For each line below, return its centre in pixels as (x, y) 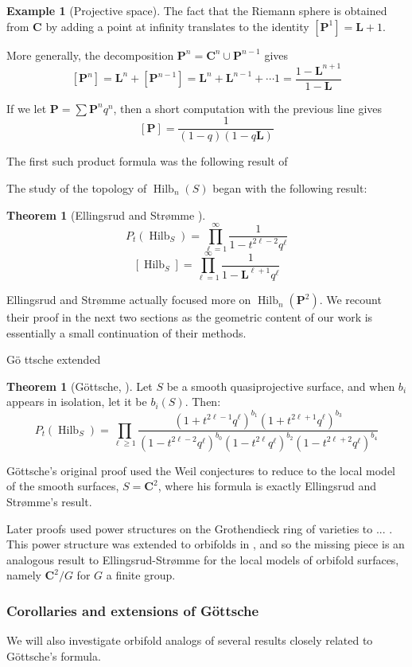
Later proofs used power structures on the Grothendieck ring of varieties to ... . (200, 528)
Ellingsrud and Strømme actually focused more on (129, 300)
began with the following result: (290, 188)
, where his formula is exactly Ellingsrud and (267, 486)
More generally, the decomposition (90, 55)
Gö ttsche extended (54, 359)
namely (24, 575)
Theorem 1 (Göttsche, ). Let (80, 386)
